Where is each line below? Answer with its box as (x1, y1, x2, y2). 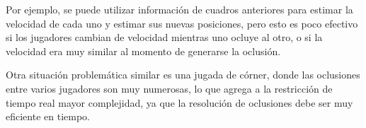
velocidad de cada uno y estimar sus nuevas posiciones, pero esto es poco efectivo (6, 16, 358, 30)
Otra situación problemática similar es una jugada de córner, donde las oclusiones (6, 67, 360, 82)
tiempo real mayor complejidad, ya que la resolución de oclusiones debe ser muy (6, 95, 353, 110)
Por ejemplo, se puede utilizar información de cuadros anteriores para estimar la (6, 2, 353, 16)
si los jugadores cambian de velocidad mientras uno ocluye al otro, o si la (6, 30, 323, 45)
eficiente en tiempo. (6, 109, 90, 124)
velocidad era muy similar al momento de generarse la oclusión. (6, 43, 281, 58)
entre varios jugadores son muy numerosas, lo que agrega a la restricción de (6, 81, 333, 95)
